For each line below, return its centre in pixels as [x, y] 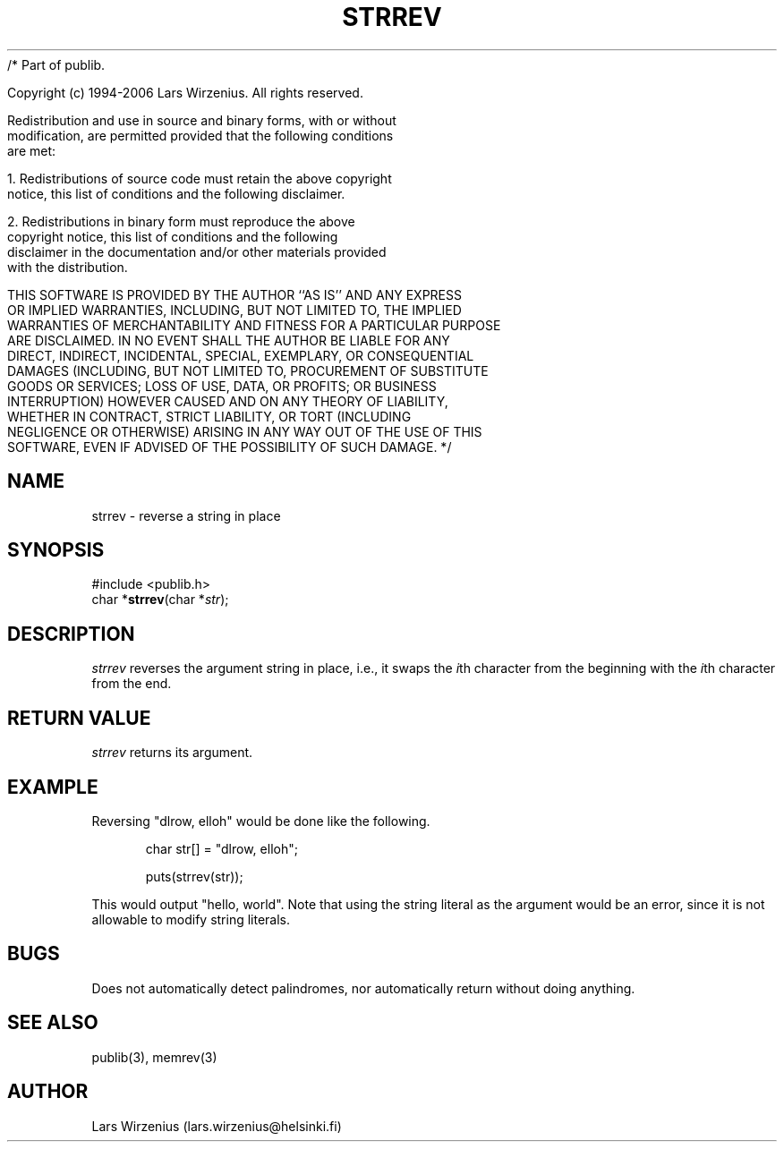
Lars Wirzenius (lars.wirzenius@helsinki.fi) [217, 1126]
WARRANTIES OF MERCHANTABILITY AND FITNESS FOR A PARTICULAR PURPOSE [254, 325]
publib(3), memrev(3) [154, 1057]
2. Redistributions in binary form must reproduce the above [181, 221]
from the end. [132, 684]
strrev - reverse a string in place [186, 515]
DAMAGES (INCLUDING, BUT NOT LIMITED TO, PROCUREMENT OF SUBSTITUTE [248, 370]
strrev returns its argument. [172, 753]
